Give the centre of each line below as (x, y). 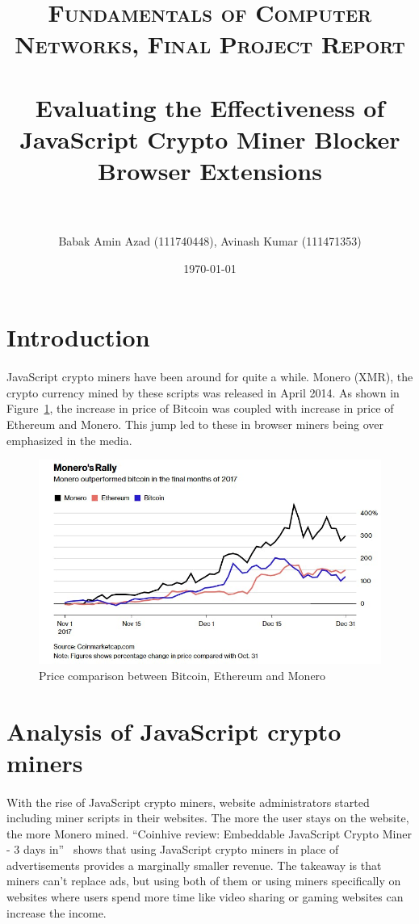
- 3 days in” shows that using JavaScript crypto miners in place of (173, 849)
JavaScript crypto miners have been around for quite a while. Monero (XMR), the (210, 377)
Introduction (78, 337)
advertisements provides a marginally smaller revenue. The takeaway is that (194, 865)
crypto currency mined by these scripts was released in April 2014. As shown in (203, 392)
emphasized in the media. (69, 440)
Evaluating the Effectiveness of (210, 107)
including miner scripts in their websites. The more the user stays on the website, (208, 818)
